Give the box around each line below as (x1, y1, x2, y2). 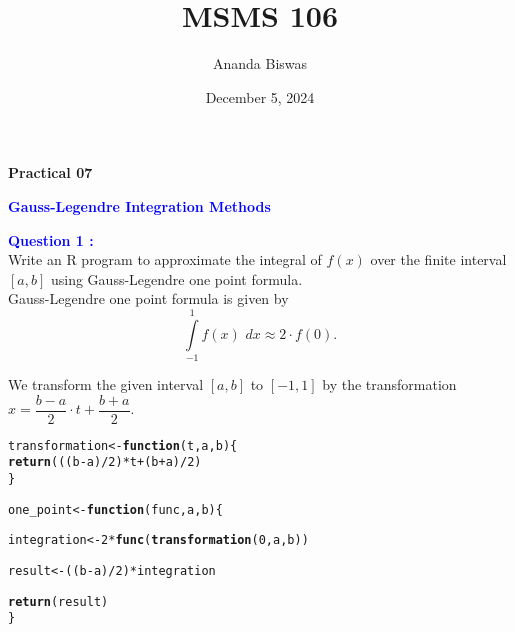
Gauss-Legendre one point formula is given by (8, 288, 289, 309)
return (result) (8, 594, 109, 609)
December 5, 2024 (205, 86, 315, 107)
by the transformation (322, 374, 457, 394)
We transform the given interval (8, 374, 204, 394)
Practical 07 (8, 162, 93, 183)
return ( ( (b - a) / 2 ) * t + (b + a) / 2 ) (8, 455, 202, 470)
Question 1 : (8, 229, 94, 250)
